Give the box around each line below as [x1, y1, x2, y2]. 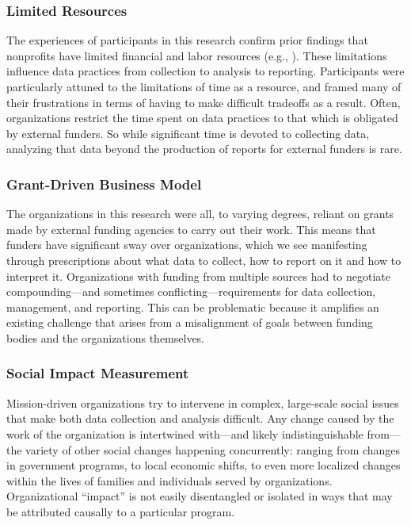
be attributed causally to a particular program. [6, 503, 235, 519]
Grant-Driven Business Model [6, 174, 202, 194]
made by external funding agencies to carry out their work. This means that [6, 220, 376, 237]
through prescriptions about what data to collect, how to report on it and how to [6, 251, 401, 268]
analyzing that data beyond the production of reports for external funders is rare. [6, 140, 402, 157]
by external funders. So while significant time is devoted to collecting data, [6, 125, 370, 141]
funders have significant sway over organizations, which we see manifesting [6, 236, 367, 253]
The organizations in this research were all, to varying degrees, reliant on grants [6, 205, 394, 222]
